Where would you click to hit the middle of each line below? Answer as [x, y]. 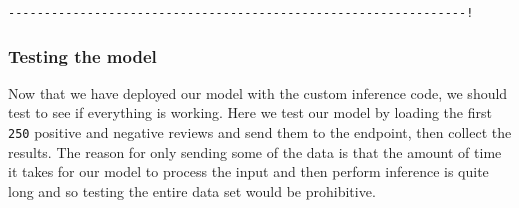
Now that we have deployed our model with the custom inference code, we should [258, 92]
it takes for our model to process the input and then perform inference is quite [248, 171]
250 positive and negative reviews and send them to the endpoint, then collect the [260, 132]
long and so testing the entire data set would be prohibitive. [192, 190]
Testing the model [82, 55]
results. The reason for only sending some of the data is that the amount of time [255, 151]
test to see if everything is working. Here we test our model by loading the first [250, 112]
